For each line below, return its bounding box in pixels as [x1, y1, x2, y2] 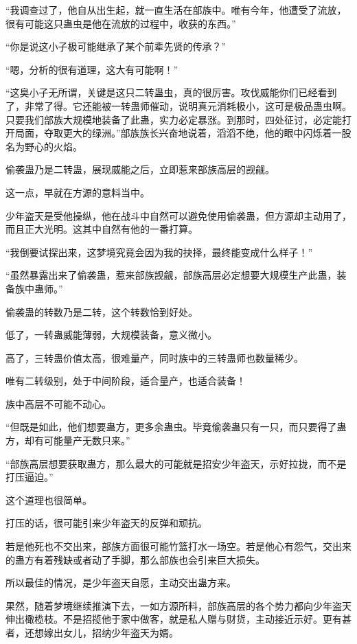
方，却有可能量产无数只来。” [5, 433, 130, 448]
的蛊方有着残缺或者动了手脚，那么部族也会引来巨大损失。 [5, 552, 265, 566]
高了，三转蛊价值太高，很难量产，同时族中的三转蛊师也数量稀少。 [5, 350, 303, 365]
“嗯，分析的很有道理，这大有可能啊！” [5, 62, 178, 76]
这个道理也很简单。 [5, 492, 92, 507]
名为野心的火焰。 [5, 139, 82, 153]
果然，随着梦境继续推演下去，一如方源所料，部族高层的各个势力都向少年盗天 [5, 598, 352, 612]
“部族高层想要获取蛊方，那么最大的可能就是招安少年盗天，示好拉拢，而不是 [5, 456, 347, 470]
